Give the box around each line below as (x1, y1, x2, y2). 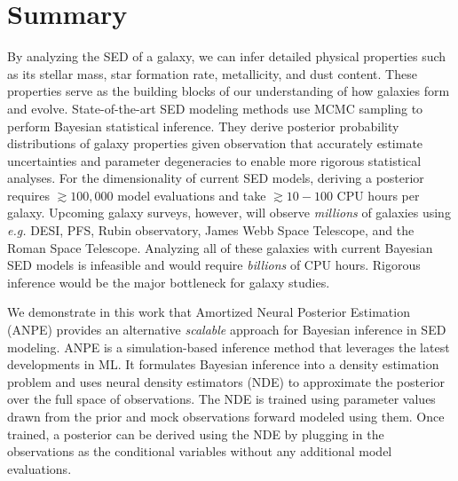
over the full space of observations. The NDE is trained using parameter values (7, 390, 436, 408)
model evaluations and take (117, 185, 266, 204)
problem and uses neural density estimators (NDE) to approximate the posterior (7, 372, 446, 390)
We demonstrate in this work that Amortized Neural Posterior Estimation (7, 303, 410, 321)
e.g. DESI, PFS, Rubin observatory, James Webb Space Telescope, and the (7, 221, 415, 240)
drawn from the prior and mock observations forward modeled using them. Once (7, 407, 445, 425)
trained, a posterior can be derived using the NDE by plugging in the (7, 424, 384, 443)
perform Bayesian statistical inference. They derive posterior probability (7, 116, 399, 135)
